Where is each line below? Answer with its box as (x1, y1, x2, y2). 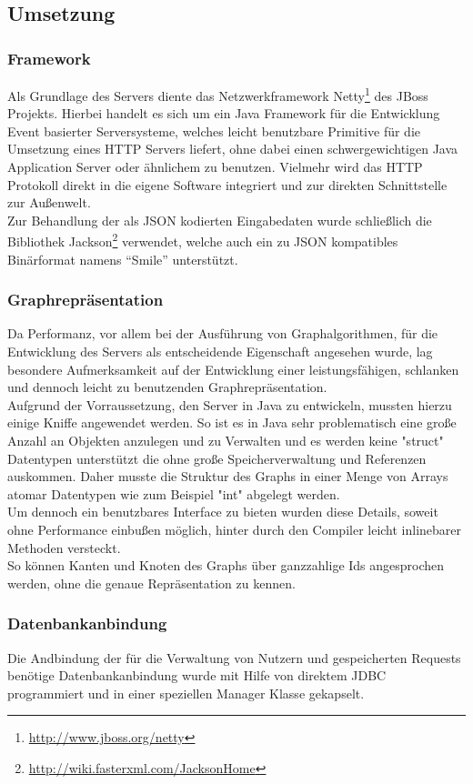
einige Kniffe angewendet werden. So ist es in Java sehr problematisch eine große (7, 413, 457, 432)
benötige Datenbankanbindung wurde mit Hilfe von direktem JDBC (7, 666, 387, 685)
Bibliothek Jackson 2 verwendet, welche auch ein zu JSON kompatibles (7, 229, 398, 251)
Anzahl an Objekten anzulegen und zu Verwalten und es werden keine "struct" (7, 431, 444, 450)
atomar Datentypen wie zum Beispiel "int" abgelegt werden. (7, 484, 340, 503)
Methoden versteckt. (7, 538, 121, 557)
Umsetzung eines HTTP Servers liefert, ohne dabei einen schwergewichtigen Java (7, 139, 458, 158)
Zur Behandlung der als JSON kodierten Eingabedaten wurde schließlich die (7, 210, 432, 229)
